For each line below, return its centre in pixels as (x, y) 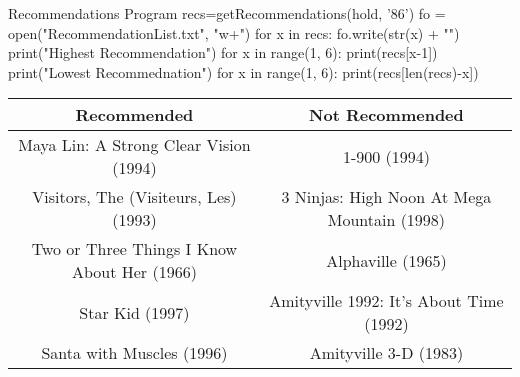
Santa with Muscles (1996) (134, 353)
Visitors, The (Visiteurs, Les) (134, 197)
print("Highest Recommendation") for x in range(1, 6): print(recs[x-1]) (223, 52)
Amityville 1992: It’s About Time (386, 301)
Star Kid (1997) (134, 312)
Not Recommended (386, 115)
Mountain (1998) (386, 220)
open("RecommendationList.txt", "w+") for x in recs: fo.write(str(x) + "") (234, 32)
